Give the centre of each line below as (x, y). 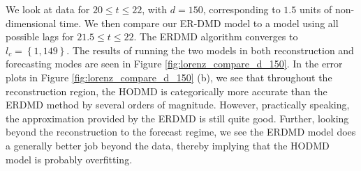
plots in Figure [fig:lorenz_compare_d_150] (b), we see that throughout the (169, 77)
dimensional (31, 23)
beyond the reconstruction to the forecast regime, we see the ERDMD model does (181, 132)
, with (155, 9)
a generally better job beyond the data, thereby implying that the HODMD (168, 145)
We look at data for (48, 9)
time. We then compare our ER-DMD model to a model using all (199, 23)
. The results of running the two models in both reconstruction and (210, 50)
